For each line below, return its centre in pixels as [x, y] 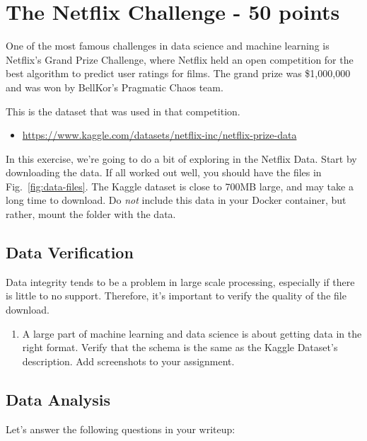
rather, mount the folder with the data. [91, 214]
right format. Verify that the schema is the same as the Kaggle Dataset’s [180, 347]
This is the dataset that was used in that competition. [123, 111]
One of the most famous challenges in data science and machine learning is [168, 46]
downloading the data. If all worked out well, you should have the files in [164, 172]
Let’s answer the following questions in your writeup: [121, 429]
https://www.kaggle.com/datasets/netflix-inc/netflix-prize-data [159, 135]
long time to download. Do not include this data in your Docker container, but [176, 200]
